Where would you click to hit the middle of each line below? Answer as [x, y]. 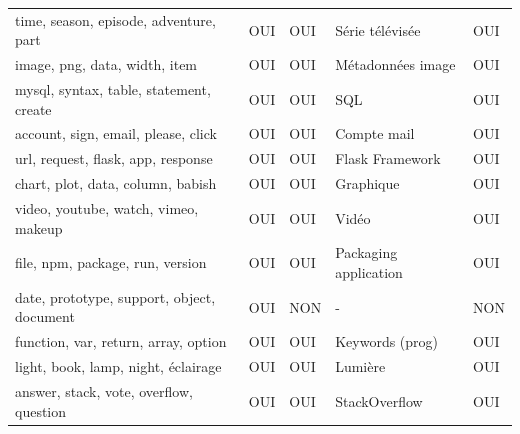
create [33, 108]
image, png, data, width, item [106, 64]
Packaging [366, 252]
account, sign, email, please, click [116, 133]
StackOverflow [379, 400]
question [41, 410]
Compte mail [375, 133]
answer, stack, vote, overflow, [104, 391]
